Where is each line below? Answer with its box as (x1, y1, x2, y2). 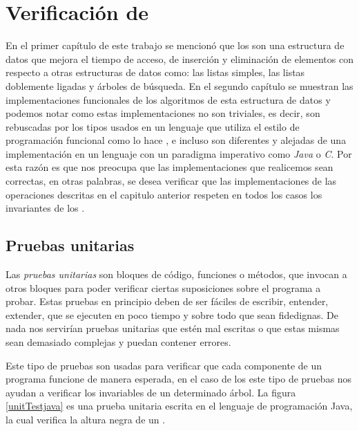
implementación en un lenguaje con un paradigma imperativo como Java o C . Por (6, 146, 352, 161)
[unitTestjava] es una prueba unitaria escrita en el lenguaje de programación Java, (6, 398, 353, 413)
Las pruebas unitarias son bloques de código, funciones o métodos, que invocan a (6, 267, 347, 282)
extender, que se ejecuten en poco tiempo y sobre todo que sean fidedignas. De (6, 307, 338, 322)
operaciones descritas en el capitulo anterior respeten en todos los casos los (6, 187, 322, 201)
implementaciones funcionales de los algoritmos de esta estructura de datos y (6, 92, 331, 107)
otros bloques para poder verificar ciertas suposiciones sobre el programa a (6, 280, 321, 295)
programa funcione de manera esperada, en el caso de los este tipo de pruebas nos (6, 372, 352, 386)
